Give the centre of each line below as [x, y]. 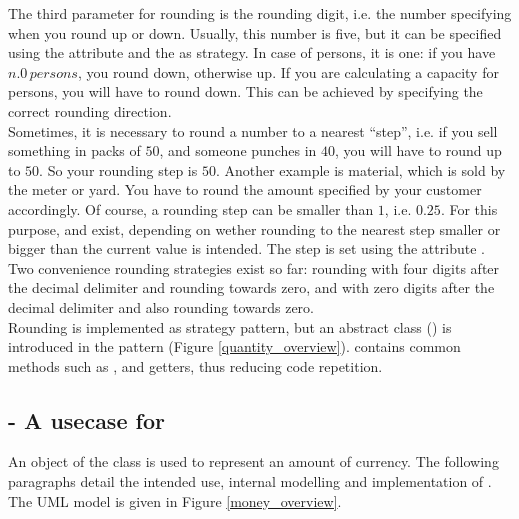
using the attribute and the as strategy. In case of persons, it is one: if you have [252, 52]
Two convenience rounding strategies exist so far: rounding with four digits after [254, 267]
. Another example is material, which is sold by [360, 169]
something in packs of [74, 150]
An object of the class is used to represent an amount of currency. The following [253, 461]
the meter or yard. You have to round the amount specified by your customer [245, 189]
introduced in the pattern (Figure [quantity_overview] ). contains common [234, 346]
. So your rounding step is [118, 169]
